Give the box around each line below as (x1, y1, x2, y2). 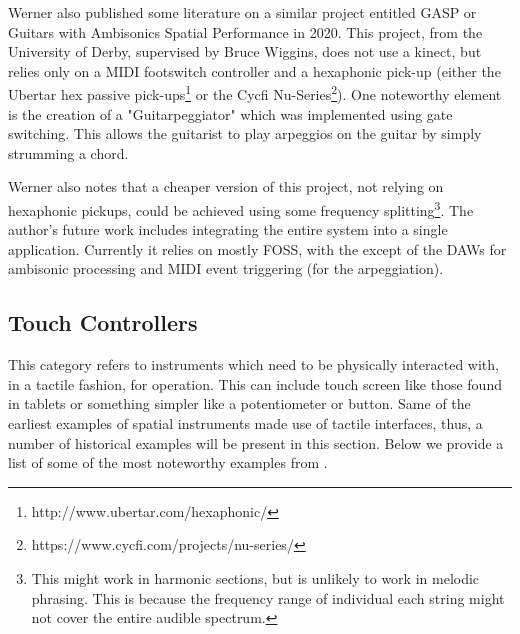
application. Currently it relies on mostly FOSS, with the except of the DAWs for (8, 238, 507, 259)
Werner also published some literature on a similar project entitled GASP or (8, 2, 477, 22)
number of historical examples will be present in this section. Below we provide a (8, 432, 504, 453)
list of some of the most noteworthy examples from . (8, 452, 328, 473)
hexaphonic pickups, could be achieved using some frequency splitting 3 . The (8, 197, 474, 220)
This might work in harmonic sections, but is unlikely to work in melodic (31, 567, 480, 588)
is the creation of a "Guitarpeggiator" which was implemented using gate (8, 103, 453, 124)
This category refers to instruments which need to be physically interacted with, (8, 354, 499, 375)
